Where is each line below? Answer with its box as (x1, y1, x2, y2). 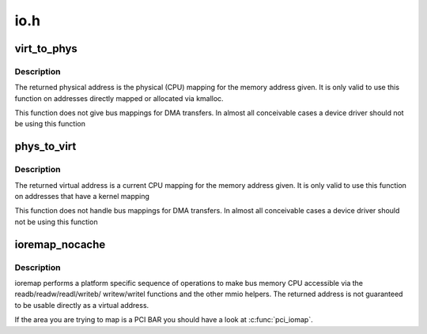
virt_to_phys (14, 42, 78, 55)
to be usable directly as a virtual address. (14, 300, 149, 310)
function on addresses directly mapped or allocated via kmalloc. (14, 93, 225, 103)
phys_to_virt (14, 140, 77, 153)
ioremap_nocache (14, 238, 106, 251)
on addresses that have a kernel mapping (14, 192, 150, 201)
